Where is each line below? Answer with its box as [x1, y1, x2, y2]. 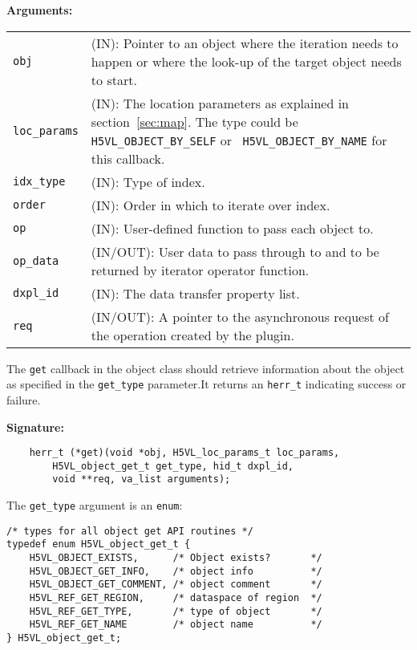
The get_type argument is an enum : [6, 497, 183, 514]
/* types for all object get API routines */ [6, 525, 253, 537]
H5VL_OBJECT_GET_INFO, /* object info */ [29, 565, 322, 577]
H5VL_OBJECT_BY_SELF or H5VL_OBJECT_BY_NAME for [91, 130, 387, 149]
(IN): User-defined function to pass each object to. [91, 218, 374, 238]
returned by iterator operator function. [91, 260, 310, 279]
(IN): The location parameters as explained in [91, 93, 349, 112]
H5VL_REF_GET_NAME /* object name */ [29, 619, 322, 631]
